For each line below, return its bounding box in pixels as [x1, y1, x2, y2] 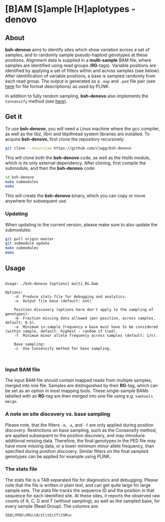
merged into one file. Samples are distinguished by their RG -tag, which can [5, 383, 158, 389]
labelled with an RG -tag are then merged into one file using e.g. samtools [5, 393, 153, 399]
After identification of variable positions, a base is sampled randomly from [5, 73, 156, 79]
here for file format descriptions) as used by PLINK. [5, 83, 110, 89]
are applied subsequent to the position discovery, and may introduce [5, 432, 145, 438]
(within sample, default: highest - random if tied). [5, 328, 119, 334]
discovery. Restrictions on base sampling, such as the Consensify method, [5, 427, 157, 433]
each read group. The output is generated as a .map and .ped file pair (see [5, 78, 156, 84]
